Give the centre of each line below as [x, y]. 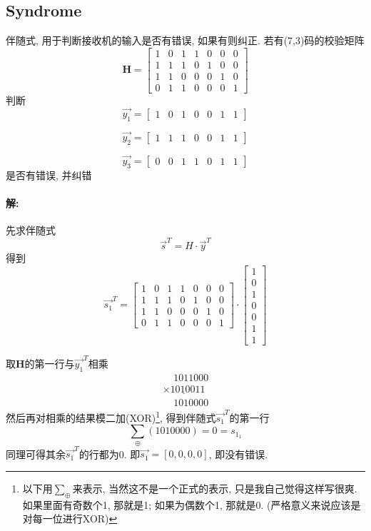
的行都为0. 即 [110, 454]
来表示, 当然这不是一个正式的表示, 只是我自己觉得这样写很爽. [215, 488]
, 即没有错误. [238, 454]
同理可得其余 [36, 454]
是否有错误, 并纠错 [49, 175]
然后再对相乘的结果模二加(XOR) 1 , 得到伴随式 [111, 416]
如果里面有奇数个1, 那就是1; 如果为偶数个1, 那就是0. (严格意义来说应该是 [192, 504]
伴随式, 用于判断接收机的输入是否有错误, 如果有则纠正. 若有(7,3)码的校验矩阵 [185, 40]
